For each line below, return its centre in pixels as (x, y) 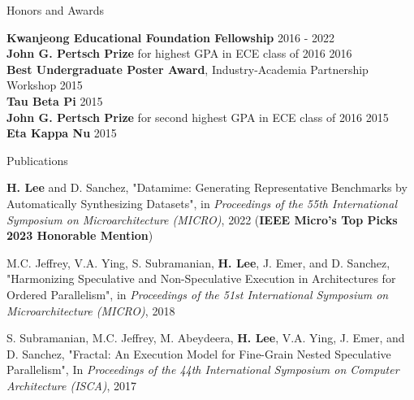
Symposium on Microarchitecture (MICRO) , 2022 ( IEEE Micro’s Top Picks (202, 219)
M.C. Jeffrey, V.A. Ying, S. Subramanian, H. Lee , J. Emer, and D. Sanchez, (198, 262)
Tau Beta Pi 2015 (55, 100)
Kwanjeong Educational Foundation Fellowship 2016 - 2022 (170, 37)
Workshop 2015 (45, 85)
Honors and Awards (56, 10)
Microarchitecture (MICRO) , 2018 (91, 310)
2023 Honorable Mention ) (80, 235)
